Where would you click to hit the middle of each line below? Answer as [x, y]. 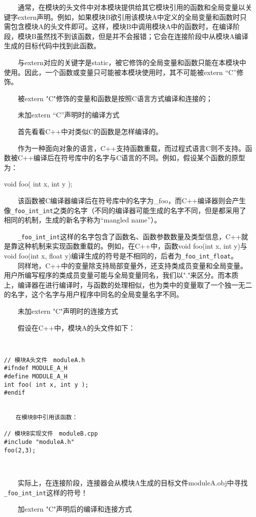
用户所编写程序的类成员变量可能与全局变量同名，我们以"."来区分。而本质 [121, 275]
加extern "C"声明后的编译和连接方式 [75, 509]
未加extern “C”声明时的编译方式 [68, 115]
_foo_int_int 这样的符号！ [46, 492]
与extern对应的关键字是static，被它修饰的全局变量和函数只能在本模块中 [132, 62]
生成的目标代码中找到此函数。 [52, 46]
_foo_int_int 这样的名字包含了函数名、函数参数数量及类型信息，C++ [129, 236]
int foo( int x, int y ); [46, 385]
